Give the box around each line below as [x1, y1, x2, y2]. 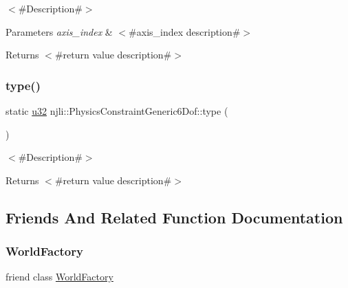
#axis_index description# [129, 24, 241, 38]
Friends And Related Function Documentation [6, 206, 343, 228]
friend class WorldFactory [6, 269, 113, 284]
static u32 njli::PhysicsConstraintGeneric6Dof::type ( [6, 104, 228, 118]
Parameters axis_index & [6, 24, 113, 38]
